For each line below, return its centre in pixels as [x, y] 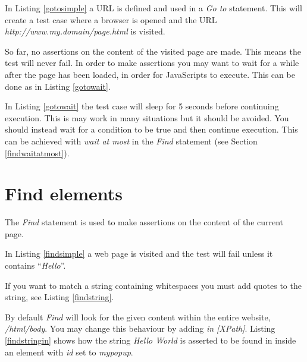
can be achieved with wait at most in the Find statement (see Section [131, 141]
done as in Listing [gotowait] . [58, 86]
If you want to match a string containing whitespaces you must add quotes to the [153, 285]
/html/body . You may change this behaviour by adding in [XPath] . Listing [140, 328]
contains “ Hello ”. [35, 265]
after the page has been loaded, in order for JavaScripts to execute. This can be [150, 74]
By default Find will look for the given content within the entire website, [138, 317]
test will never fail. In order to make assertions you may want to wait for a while [152, 63]
